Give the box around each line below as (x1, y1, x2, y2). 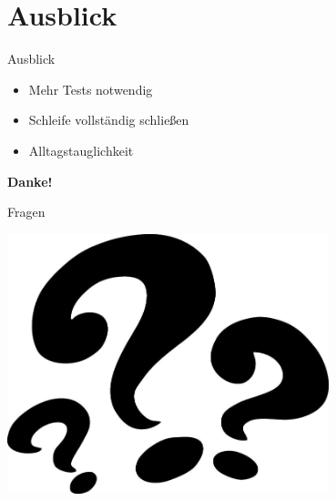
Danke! (7, 171, 53, 190)
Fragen (7, 202, 46, 221)
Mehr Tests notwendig (28, 79, 153, 98)
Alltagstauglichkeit (28, 140, 134, 159)
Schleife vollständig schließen (28, 110, 189, 129)
